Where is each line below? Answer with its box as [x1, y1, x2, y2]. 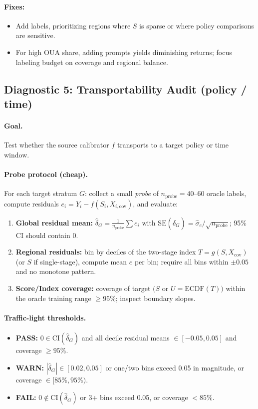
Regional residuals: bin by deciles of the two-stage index [15, 246, 196, 257]
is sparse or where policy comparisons [139, 20, 255, 30]
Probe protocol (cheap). [4, 168, 88, 179]
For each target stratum [4, 188, 77, 198]
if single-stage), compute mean [33, 256, 127, 266]
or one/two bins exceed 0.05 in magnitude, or [105, 362, 245, 372]
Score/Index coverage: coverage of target [15, 282, 151, 293]
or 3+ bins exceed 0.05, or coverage [80, 392, 188, 402]
